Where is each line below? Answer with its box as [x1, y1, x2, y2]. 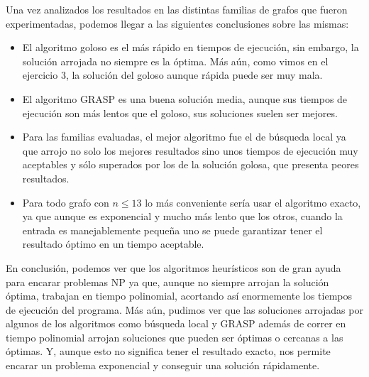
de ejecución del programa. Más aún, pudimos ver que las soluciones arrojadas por [6, 302, 363, 317]
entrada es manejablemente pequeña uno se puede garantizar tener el [22, 222, 323, 237]
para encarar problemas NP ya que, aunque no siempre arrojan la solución [6, 274, 329, 289]
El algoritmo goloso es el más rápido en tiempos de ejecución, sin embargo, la [22, 40, 359, 55]
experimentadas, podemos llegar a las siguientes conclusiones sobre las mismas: [6, 16, 349, 31]
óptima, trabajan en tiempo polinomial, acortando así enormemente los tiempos [6, 288, 353, 303]
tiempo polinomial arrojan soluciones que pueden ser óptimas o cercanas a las [6, 329, 343, 344]
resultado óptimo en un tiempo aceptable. [22, 236, 204, 251]
